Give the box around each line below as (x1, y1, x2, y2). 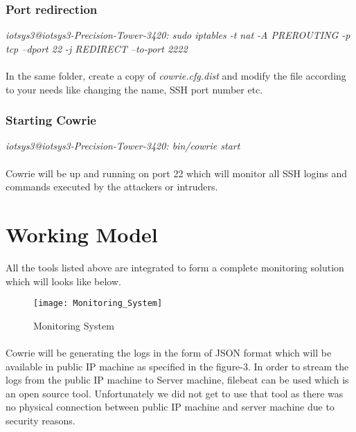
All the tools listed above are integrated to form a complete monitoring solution (6, 260, 344, 274)
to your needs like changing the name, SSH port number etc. (6, 82, 263, 96)
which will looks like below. (6, 273, 121, 288)
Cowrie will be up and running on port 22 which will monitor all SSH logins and (6, 165, 348, 180)
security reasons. (6, 413, 75, 427)
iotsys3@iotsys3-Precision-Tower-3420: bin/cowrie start (6, 138, 240, 153)
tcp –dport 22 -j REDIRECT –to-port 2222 (6, 41, 188, 55)
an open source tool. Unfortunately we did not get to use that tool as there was (6, 386, 344, 400)
